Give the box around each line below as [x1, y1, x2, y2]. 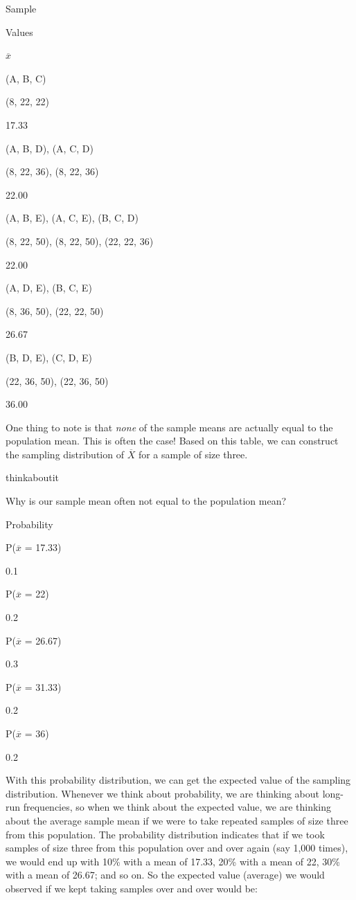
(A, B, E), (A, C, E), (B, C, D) [6, 210, 139, 225]
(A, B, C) [6, 71, 46, 85]
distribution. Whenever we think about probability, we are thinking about [6, 786, 319, 800]
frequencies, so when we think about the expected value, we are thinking [23, 800, 332, 814]
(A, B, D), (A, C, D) [6, 141, 94, 155]
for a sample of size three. [138, 447, 248, 461]
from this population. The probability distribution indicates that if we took [6, 827, 325, 841]
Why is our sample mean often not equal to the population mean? [6, 494, 287, 508]
